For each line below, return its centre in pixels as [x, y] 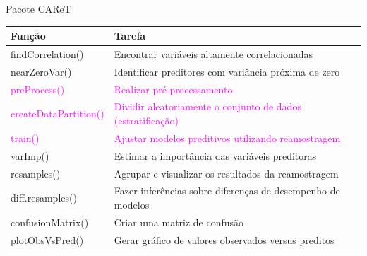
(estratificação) [146, 121]
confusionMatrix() [50, 222]
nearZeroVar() [41, 71]
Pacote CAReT [38, 8]
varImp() [30, 155]
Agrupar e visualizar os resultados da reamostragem [226, 173]
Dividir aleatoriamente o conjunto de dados [207, 106]
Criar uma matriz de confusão [179, 222]
